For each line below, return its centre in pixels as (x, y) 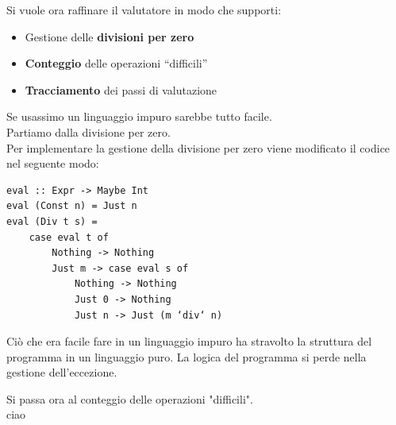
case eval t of (69, 237)
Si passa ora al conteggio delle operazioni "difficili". (130, 398)
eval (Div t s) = (52, 221)
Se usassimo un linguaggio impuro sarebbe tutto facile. (139, 116)
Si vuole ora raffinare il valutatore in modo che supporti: (144, 10)
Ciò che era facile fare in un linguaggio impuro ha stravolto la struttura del (189, 341)
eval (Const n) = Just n (72, 206)
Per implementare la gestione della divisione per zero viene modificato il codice (198, 147)
